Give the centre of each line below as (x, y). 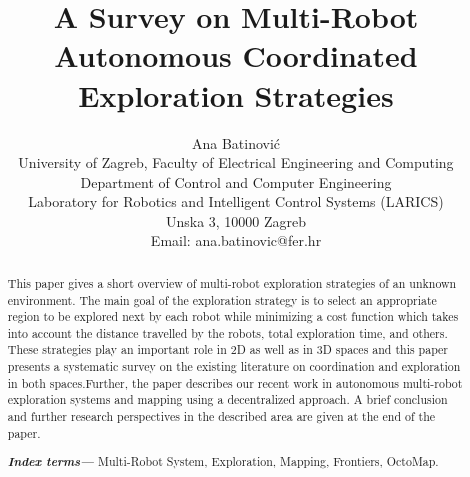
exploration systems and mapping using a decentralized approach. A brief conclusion (227, 399)
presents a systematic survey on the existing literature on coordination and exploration (234, 366)
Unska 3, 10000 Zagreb (236, 220)
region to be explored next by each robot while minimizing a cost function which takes (233, 316)
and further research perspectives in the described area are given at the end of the (221, 416)
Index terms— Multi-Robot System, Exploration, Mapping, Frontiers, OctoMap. (223, 461)
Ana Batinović (236, 142)
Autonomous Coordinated (236, 55)
